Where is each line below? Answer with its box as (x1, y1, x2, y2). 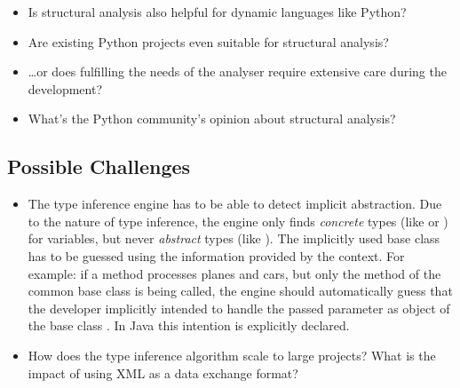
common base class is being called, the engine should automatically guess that (28, 281, 453, 300)
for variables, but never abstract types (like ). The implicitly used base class (28, 229, 440, 248)
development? (28, 79, 103, 98)
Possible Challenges (7, 153, 191, 180)
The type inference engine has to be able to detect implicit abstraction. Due (28, 194, 442, 213)
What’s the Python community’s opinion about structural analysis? (28, 109, 396, 128)
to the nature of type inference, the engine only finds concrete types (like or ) (28, 211, 448, 230)
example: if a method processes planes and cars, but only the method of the (28, 264, 441, 282)
